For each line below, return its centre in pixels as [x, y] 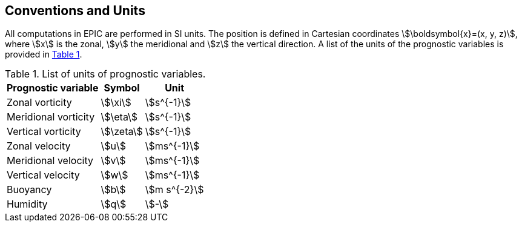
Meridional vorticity [51, 117]
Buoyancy [29, 190]
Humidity [27, 204]
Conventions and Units [75, 11]
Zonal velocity [39, 146]
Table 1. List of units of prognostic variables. [105, 74]
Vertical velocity [43, 175]
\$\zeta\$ [122, 132]
